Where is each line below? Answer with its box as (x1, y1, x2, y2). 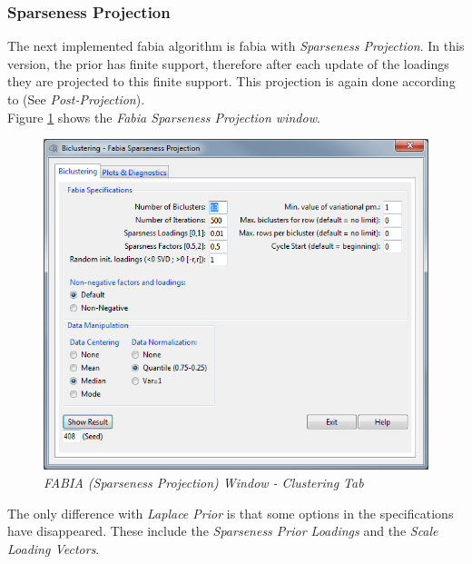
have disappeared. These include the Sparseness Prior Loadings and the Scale (7, 521, 438, 540)
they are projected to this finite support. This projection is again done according (7, 72, 456, 91)
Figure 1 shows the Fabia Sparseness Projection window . (7, 107, 320, 126)
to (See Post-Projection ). (7, 90, 145, 108)
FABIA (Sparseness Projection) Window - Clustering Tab (44, 472, 364, 491)
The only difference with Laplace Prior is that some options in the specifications (7, 503, 454, 522)
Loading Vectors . (7, 539, 100, 558)
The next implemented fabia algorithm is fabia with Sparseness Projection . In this (7, 36, 465, 55)
